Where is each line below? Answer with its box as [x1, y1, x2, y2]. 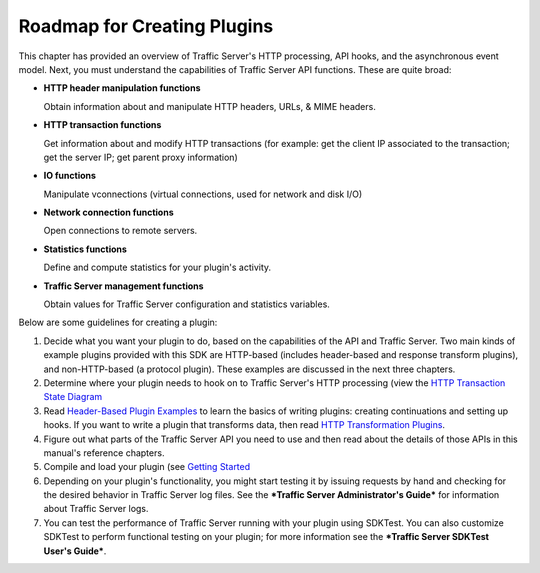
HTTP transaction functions [43, 119, 162, 131]
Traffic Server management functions [43, 280, 204, 292]
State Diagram [43, 391, 103, 403]
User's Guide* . [43, 545, 107, 557]
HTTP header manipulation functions [43, 82, 201, 94]
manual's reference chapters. [43, 446, 165, 459]
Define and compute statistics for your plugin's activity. [43, 261, 272, 274]
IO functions [43, 170, 97, 182]
